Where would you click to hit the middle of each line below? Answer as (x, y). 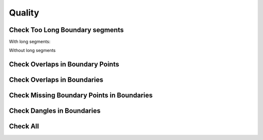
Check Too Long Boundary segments (66, 30)
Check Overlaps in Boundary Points (64, 64)
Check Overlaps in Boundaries (56, 80)
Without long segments (32, 51)
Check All (24, 126)
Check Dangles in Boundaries (55, 111)
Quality (24, 13)
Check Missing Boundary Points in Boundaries (81, 96)
